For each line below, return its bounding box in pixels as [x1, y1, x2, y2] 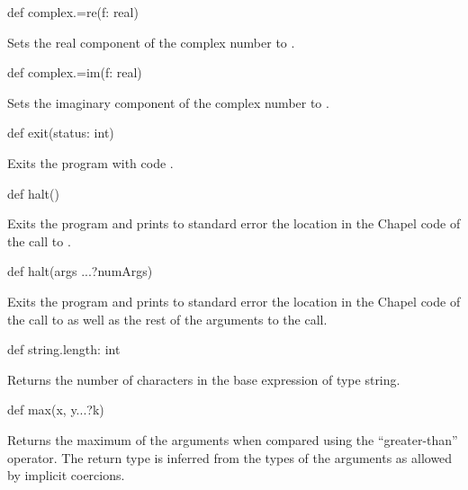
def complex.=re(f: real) [7, 3, 139, 21]
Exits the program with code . [7, 153, 174, 172]
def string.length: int [7, 340, 121, 359]
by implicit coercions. [7, 466, 125, 485]
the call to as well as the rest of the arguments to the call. [7, 309, 328, 328]
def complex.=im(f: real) [7, 63, 142, 82]
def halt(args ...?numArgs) [7, 262, 153, 281]
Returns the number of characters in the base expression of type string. [7, 370, 400, 388]
